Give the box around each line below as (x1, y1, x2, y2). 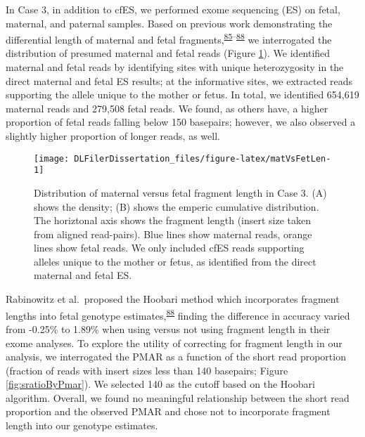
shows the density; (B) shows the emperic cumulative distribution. (34, 199, 319, 214)
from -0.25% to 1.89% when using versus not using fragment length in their (6, 321, 331, 336)
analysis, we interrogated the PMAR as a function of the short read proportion (6, 349, 346, 364)
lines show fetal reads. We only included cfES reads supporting (34, 240, 305, 255)
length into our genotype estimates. (6, 418, 158, 433)
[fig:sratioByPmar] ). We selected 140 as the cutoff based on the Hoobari (6, 377, 315, 391)
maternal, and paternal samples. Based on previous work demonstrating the (6, 15, 333, 30)
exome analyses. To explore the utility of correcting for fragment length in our (6, 335, 342, 350)
